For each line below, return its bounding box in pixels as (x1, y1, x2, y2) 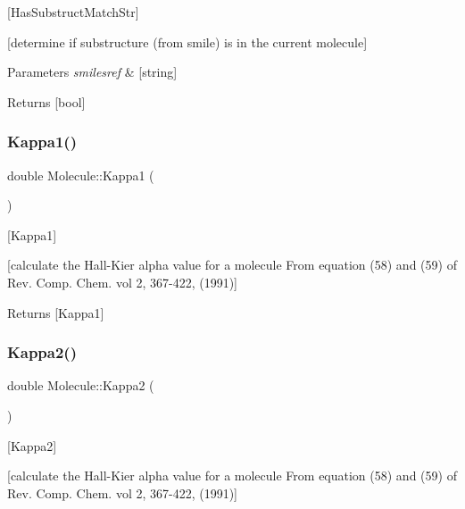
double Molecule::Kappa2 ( (7, 376, 154, 395)
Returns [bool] (7, 92, 86, 111)
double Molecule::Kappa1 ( (7, 165, 154, 184)
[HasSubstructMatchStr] (7, 3, 139, 21)
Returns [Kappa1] (7, 303, 104, 321)
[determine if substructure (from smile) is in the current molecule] (7, 32, 368, 51)
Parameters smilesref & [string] (7, 63, 178, 81)
